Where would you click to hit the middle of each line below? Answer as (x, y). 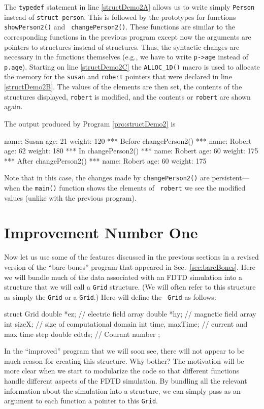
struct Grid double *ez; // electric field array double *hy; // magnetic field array (130, 314)
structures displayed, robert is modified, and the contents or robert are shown (127, 96)
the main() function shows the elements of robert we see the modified (134, 187)
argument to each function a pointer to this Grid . (81, 401)
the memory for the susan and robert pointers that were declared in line (118, 76)
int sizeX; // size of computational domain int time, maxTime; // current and (126, 324)
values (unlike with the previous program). (70, 197)
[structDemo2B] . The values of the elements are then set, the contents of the (123, 87)
